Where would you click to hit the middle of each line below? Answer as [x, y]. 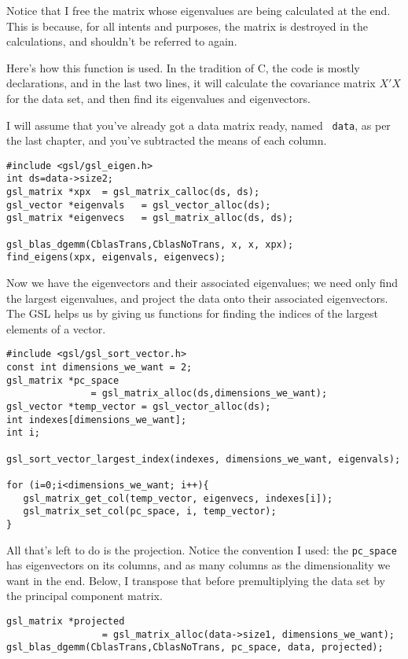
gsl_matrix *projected [66, 622]
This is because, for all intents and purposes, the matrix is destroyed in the [187, 26]
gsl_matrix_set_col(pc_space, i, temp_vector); [150, 512]
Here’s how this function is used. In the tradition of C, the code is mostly [183, 67]
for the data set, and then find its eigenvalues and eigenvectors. [158, 98]
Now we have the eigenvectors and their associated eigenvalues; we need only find [202, 283]
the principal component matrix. [85, 596]
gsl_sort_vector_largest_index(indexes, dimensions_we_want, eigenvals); [204, 459]
